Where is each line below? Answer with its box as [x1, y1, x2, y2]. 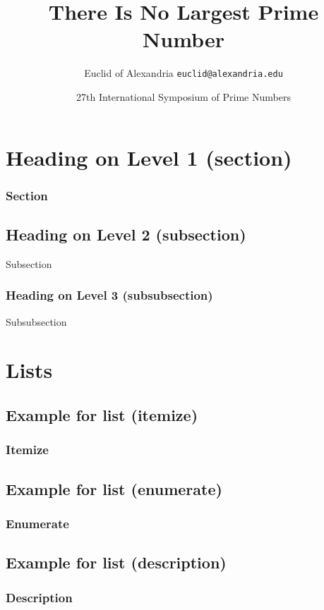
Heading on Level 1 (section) [6, 142, 292, 171]
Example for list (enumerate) [6, 477, 222, 499]
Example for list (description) [6, 551, 227, 573]
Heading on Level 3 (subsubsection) [6, 286, 213, 304]
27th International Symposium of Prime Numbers [76, 89, 291, 104]
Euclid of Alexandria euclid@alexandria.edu [84, 66, 283, 80]
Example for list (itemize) [6, 403, 198, 425]
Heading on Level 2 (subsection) [6, 223, 246, 245]
